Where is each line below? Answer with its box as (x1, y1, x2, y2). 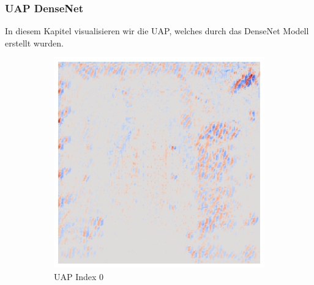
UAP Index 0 (54, 270, 104, 283)
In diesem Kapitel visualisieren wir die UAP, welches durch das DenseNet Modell (5, 24, 309, 37)
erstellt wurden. (5, 36, 64, 49)
